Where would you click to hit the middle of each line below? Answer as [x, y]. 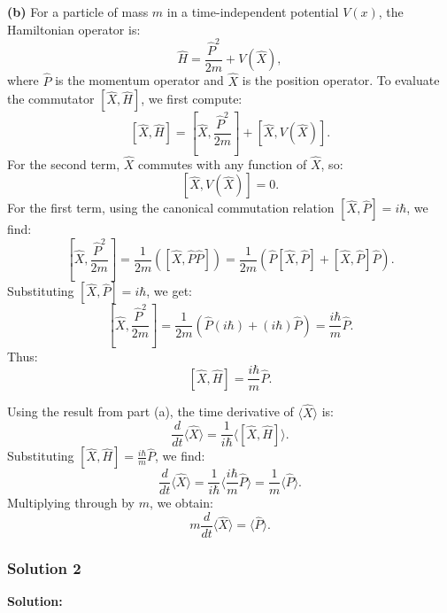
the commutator [51, 99]
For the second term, [64, 163]
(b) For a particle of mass [78, 12]
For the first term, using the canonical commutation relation [171, 208]
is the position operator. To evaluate [341, 80]
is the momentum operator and [139, 80]
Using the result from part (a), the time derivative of [150, 411]
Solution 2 [44, 567]
